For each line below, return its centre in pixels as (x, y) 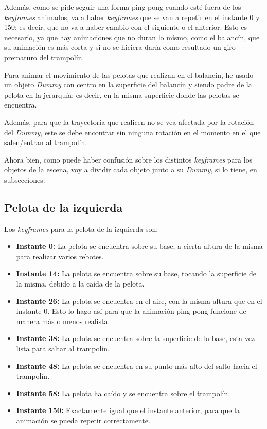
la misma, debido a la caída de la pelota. (80, 284)
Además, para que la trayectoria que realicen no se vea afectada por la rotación (129, 122)
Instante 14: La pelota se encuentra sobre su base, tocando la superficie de (136, 273)
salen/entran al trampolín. (46, 142)
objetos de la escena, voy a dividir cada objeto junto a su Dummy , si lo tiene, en (131, 169)
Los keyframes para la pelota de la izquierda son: (81, 229)
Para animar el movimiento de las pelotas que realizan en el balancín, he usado (129, 74)
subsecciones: (25, 179)
